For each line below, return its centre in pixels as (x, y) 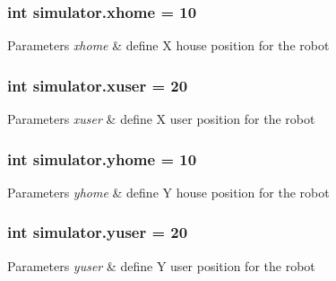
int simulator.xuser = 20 (98, 85)
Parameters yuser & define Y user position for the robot (161, 265)
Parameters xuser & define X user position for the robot (161, 119)
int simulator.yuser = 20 (98, 232)
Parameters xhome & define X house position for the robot (168, 45)
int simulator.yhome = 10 (102, 158)
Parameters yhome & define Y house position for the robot (168, 192)
